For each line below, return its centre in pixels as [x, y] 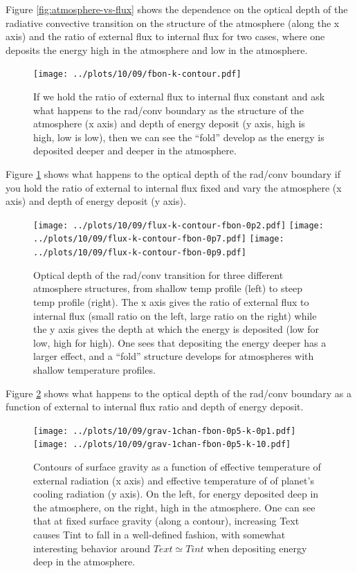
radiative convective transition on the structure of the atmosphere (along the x [173, 22]
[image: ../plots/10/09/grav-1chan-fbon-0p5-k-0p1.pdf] [165, 431]
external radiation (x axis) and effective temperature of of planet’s [174, 480]
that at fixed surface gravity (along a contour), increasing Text [166, 521]
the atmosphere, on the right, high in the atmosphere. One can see [174, 507]
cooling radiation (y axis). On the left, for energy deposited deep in [176, 494]
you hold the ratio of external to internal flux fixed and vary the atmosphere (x [174, 187]
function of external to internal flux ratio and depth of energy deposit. [155, 407]
